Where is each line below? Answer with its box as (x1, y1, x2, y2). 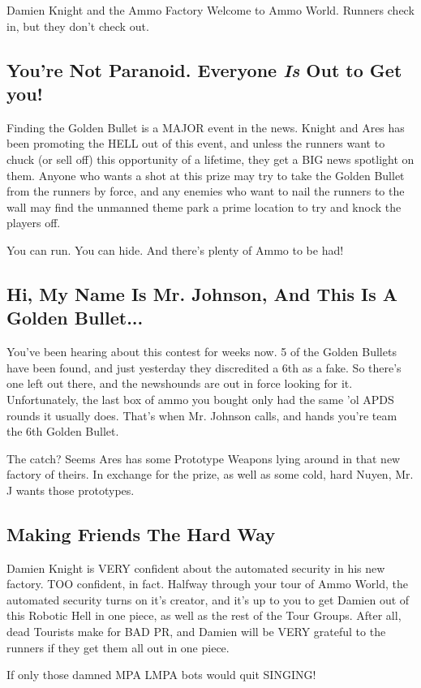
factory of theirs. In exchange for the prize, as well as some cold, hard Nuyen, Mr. (6, 466, 414, 483)
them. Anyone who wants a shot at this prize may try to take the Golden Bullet (6, 166, 405, 183)
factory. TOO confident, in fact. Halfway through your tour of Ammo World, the (6, 575, 408, 592)
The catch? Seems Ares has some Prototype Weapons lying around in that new (6, 449, 401, 467)
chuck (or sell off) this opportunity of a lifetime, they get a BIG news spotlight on (6, 150, 415, 167)
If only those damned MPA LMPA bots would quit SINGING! (6, 666, 316, 683)
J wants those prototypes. (6, 481, 135, 498)
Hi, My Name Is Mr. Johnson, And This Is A (6, 281, 398, 306)
